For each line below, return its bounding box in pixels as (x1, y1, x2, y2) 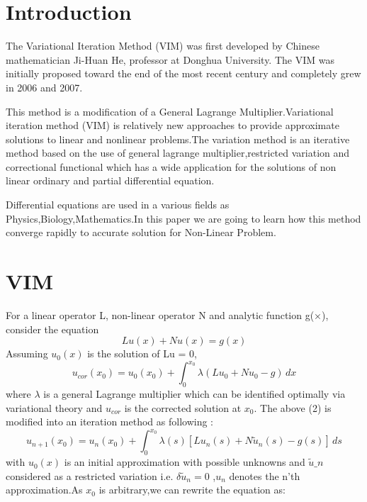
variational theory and (6, 400, 103, 415)
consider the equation (6, 321, 99, 336)
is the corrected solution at (124, 400, 242, 415)
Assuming (6, 346, 48, 361)
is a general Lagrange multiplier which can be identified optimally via (43, 386, 346, 401)
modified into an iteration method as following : (6, 414, 213, 429)
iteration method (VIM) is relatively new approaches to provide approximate (6, 118, 339, 133)
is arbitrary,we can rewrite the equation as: (98, 482, 286, 497)
